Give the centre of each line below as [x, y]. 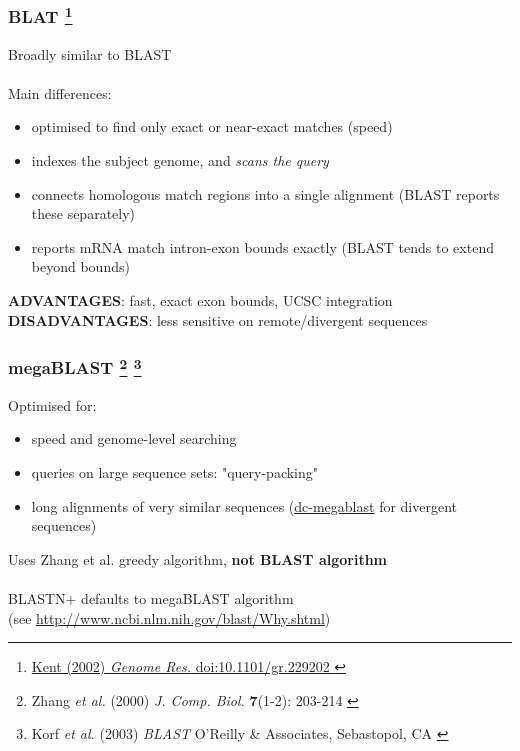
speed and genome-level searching [134, 438]
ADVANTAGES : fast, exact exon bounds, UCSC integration [200, 300]
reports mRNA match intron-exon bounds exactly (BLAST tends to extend [262, 246]
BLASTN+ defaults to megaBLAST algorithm [151, 598]
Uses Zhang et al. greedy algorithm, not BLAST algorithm [197, 558]
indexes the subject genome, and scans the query [180, 160]
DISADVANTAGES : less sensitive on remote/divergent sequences [218, 319]
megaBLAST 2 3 [75, 366]
